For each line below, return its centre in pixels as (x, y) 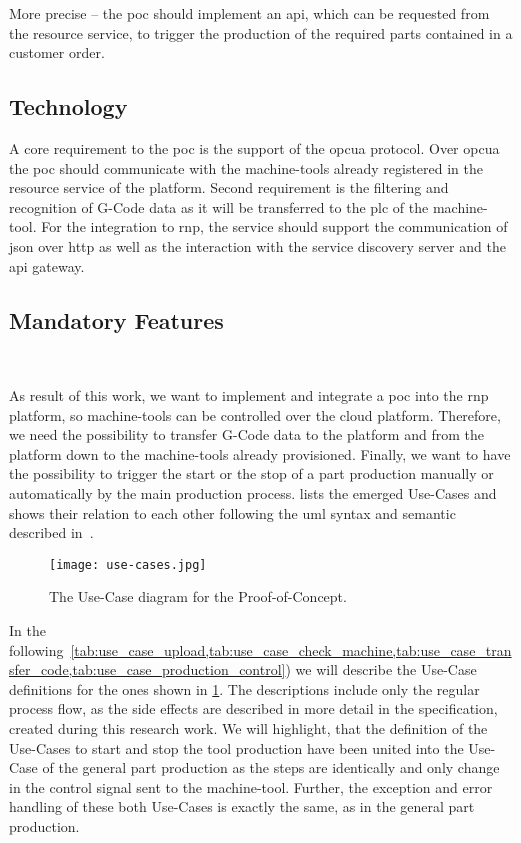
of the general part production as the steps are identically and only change (271, 767)
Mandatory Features (116, 319)
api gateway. (47, 265)
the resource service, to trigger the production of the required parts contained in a (261, 32)
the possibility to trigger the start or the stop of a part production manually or (251, 473)
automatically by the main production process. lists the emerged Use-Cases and (253, 492)
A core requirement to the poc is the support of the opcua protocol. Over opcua (254, 147)
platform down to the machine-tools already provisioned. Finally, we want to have (260, 453)
